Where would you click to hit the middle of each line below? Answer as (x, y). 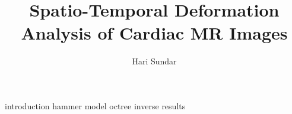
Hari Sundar (154, 61)
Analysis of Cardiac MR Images (154, 33)
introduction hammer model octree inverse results (95, 105)
